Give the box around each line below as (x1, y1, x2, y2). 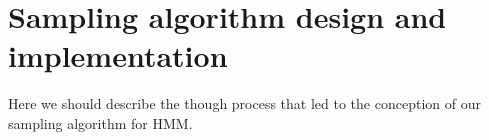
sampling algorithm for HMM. (8, 112, 193, 133)
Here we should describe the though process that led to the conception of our (8, 93, 481, 114)
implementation (8, 35, 228, 76)
